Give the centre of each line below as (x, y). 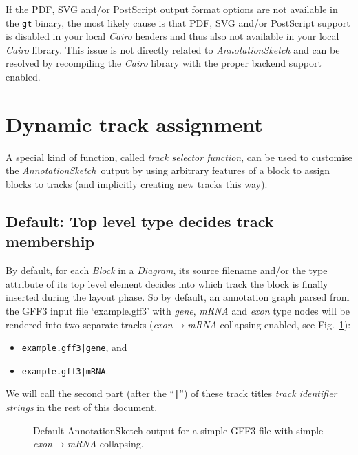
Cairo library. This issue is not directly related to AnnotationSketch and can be (173, 49)
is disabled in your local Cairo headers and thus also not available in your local (172, 36)
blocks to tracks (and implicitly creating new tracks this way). (137, 183)
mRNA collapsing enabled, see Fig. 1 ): (269, 324)
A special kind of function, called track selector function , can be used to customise (179, 157)
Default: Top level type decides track (140, 221)
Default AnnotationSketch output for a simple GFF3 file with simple (178, 430)
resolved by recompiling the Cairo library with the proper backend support (164, 63)
